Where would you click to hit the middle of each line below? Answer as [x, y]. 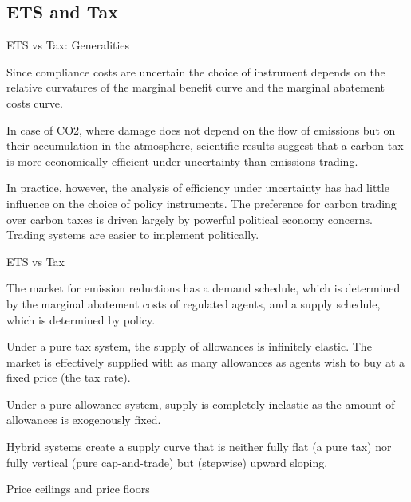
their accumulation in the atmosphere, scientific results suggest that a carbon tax [205, 145]
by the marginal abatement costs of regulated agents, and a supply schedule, [194, 303]
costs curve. [35, 102]
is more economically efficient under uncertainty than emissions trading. [182, 161]
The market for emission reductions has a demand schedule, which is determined [204, 288]
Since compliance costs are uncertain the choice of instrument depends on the [196, 71]
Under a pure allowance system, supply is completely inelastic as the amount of [201, 404]
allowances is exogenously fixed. [84, 420]
